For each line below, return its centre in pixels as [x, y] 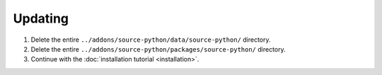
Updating [41, 18]
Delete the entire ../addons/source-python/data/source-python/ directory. [151, 40]
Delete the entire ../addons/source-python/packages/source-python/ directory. [158, 49]
